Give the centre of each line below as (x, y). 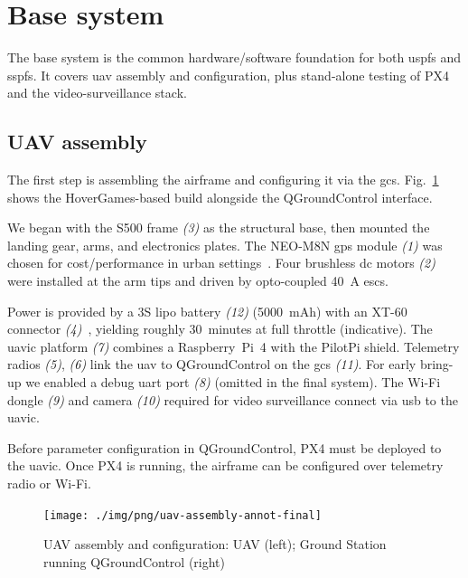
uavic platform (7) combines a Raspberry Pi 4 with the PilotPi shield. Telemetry (234, 346)
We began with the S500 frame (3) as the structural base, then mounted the (219, 227)
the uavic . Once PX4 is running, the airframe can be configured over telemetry (225, 465)
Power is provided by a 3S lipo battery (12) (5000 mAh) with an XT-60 (207, 311)
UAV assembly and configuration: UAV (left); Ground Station (215, 544)
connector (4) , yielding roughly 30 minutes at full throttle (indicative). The (220, 329)
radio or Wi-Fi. (49, 483)
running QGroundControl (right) (134, 561)
